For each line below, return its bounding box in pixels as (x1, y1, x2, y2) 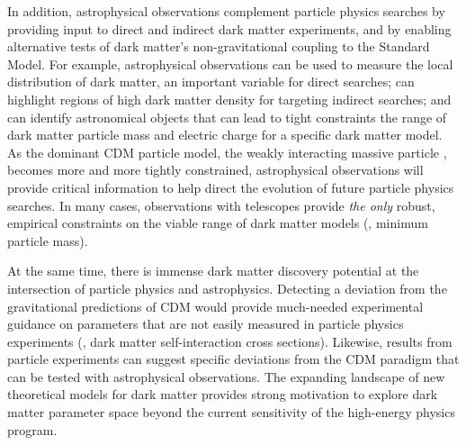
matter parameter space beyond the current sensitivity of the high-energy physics (7, 403, 455, 422)
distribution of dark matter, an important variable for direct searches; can (7, 72, 415, 91)
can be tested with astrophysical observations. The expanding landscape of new (7, 367, 445, 386)
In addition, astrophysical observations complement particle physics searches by (7, 2, 445, 20)
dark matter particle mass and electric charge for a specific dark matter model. (7, 125, 443, 144)
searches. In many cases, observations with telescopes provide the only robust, (7, 195, 435, 214)
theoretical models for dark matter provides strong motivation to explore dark (7, 385, 438, 404)
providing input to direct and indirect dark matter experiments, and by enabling (7, 19, 452, 38)
